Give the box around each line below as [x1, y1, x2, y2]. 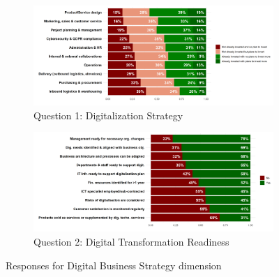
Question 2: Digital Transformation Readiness [33, 234, 229, 248]
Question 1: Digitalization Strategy [33, 107, 183, 122]
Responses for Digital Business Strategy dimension [6, 257, 222, 272]
